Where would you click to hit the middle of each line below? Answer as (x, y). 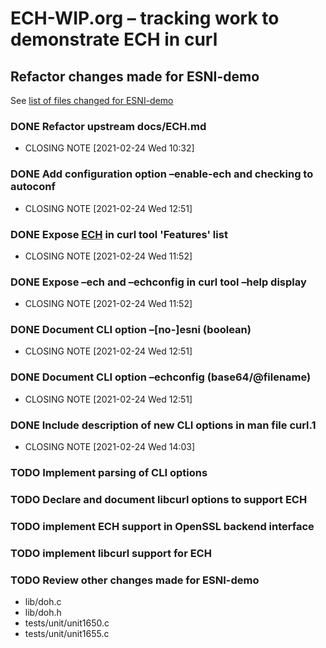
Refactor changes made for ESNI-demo (135, 76)
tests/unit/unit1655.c (67, 634)
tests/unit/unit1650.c (67, 623)
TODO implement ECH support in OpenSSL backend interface (162, 526)
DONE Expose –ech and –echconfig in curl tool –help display (158, 282)
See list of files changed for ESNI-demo (92, 100)
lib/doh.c (43, 602)
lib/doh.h (43, 613)
